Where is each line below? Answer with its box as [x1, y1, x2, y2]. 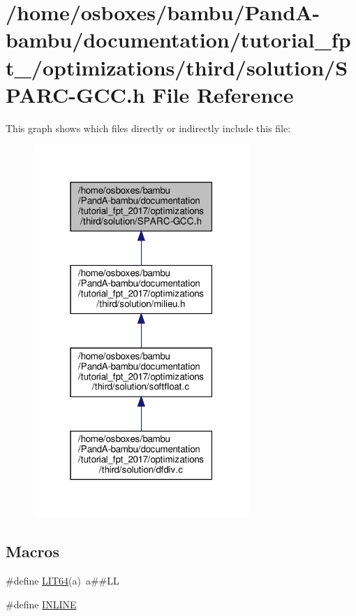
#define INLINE [6, 596, 77, 611]
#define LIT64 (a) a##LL [6, 573, 119, 588]
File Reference [152, 80, 294, 108]
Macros [6, 540, 59, 562]
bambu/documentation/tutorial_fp [6, 25, 351, 54]
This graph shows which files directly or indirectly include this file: [6, 120, 291, 135]
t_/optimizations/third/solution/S [6, 52, 348, 81]
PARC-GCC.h [6, 80, 145, 108]
